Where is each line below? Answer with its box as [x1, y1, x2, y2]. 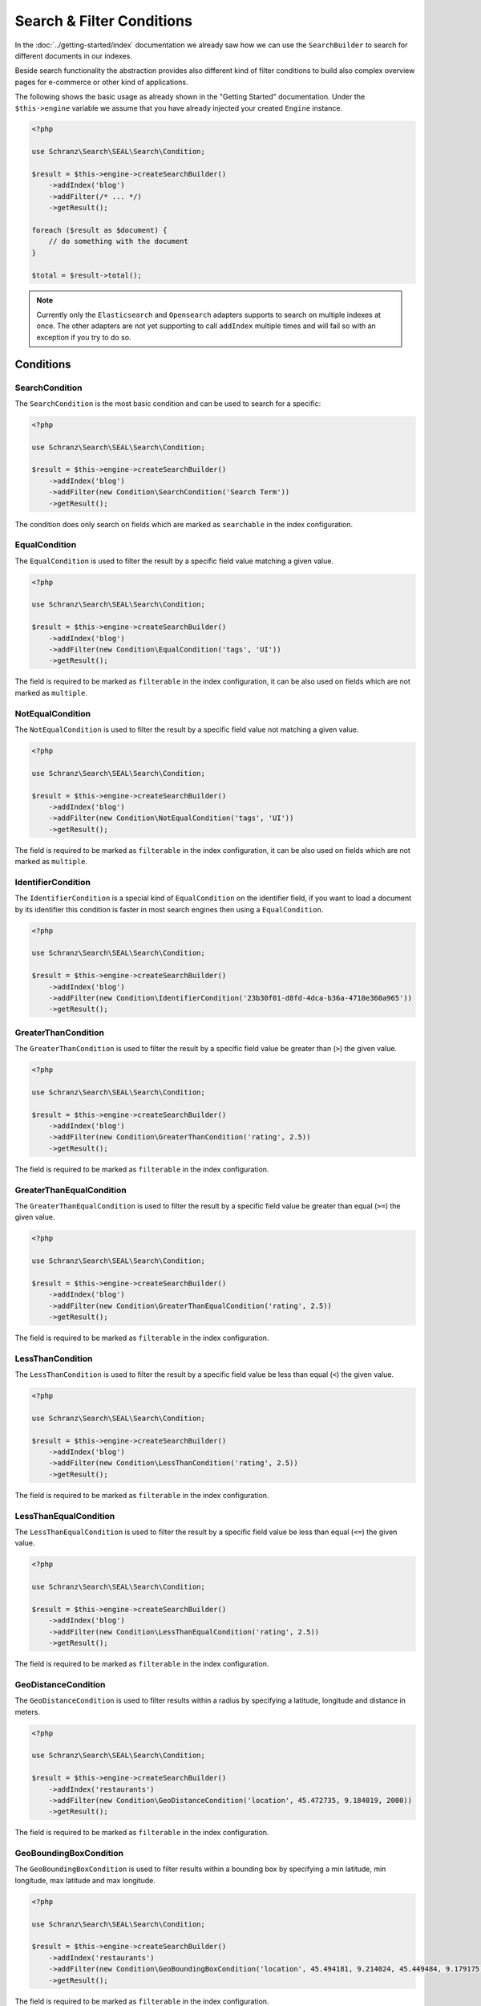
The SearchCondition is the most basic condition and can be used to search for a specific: [14, 398, 321, 408]
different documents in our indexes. [14, 51, 132, 60]
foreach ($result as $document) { [31, 225, 168, 234]
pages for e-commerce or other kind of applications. [14, 77, 188, 87]
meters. [14, 1707, 40, 1716]
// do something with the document [48, 237, 188, 246]
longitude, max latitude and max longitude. [14, 1875, 156, 1885]
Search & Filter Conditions [14, 12, 192, 30]
